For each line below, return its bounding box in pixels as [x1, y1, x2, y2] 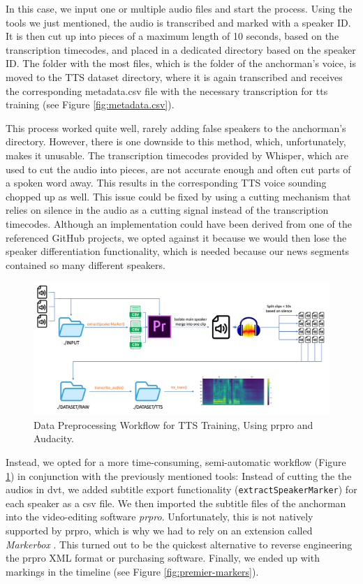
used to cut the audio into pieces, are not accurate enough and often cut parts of [6, 161, 351, 176]
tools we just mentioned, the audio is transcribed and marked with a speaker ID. [6, 15, 351, 29]
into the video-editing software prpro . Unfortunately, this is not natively [6, 509, 313, 524]
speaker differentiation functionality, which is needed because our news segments [6, 244, 350, 258]
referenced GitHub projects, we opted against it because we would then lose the [6, 230, 347, 244]
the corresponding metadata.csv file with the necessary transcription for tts [6, 83, 328, 98]
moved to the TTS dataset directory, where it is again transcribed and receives [6, 69, 343, 84]
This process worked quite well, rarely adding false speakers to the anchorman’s [6, 120, 346, 135]
